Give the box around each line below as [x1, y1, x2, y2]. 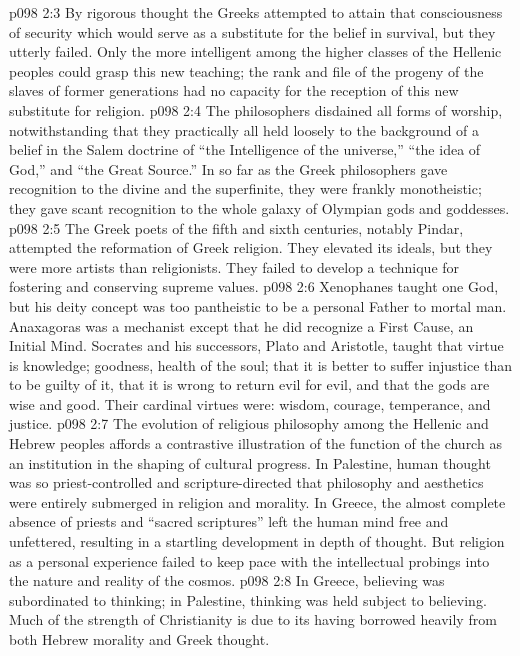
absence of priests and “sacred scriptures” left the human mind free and [9, 511, 449, 532]
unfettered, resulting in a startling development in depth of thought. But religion [9, 531, 505, 552]
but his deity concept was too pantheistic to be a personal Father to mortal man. [9, 295, 507, 316]
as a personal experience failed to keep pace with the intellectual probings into [9, 550, 490, 571]
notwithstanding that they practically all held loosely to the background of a [9, 119, 480, 140]
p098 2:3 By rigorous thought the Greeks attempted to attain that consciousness [9, 2, 503, 22]
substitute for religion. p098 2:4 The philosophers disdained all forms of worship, [9, 99, 503, 120]
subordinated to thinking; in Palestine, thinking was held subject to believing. [9, 589, 487, 610]
